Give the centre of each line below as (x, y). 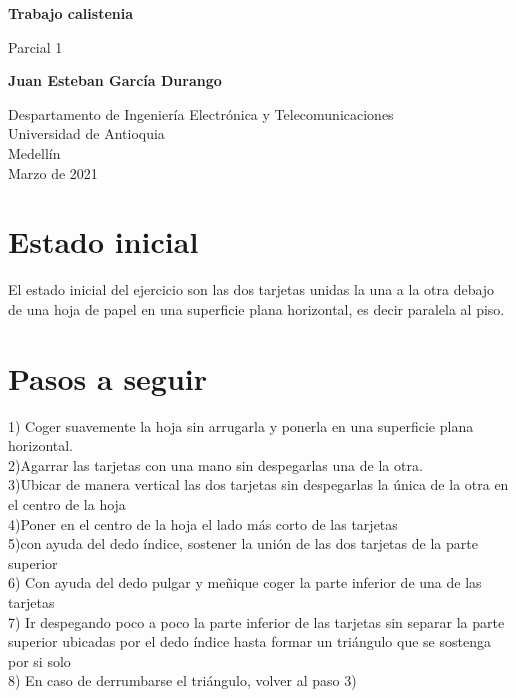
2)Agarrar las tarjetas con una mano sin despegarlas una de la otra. (215, 464)
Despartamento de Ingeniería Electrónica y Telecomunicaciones (201, 113)
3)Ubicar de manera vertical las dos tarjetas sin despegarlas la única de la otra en (258, 484)
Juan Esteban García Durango (115, 80)
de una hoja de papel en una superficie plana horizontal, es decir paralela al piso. (256, 308)
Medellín (34, 152)
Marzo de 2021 (53, 172)
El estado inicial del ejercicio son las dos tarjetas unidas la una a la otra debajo (251, 289)
